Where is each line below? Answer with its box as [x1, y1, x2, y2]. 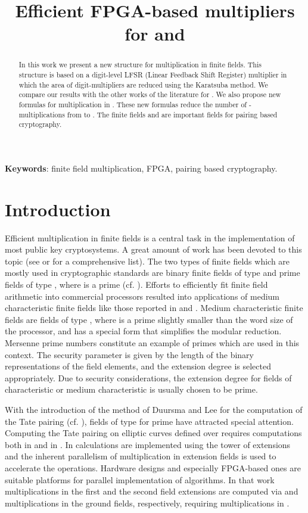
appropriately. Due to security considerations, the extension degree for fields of [5, 371, 292, 384]
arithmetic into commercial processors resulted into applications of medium [5, 290, 280, 302]
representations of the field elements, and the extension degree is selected [5, 360, 271, 372]
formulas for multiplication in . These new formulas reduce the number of [18, 99, 247, 109]
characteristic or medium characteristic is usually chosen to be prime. [5, 383, 258, 396]
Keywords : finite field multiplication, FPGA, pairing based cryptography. [5, 161, 278, 174]
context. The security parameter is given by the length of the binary [5, 348, 254, 360]
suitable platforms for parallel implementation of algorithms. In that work [5, 473, 275, 486]
